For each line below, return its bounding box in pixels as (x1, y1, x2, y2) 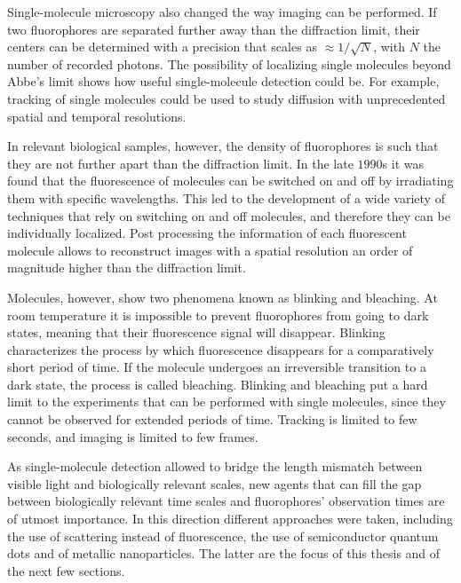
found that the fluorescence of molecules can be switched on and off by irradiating (7, 171, 454, 190)
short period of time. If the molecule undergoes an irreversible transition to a (7, 358, 426, 376)
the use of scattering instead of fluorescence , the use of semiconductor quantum (7, 526, 439, 545)
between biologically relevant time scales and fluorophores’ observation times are (7, 492, 445, 510)
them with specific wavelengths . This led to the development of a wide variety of (7, 188, 445, 207)
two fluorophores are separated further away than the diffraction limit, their (7, 20, 420, 38)
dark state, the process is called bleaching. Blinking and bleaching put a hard (7, 374, 428, 393)
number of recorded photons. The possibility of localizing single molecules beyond (7, 54, 451, 73)
